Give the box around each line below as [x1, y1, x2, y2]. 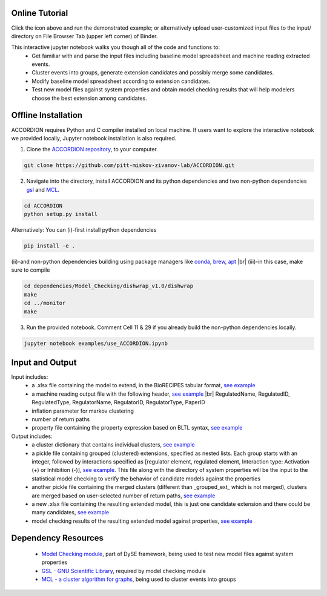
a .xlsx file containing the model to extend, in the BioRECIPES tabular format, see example [31, 382, 256, 389]
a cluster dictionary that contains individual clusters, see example [31, 441, 195, 448]
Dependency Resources [11, 533, 104, 543]
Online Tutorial [11, 8, 68, 18]
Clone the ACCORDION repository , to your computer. [26, 146, 159, 153]
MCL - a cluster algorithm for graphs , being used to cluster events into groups [41, 575, 236, 583]
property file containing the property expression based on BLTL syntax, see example [31, 424, 243, 431]
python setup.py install [24, 211, 98, 218]
